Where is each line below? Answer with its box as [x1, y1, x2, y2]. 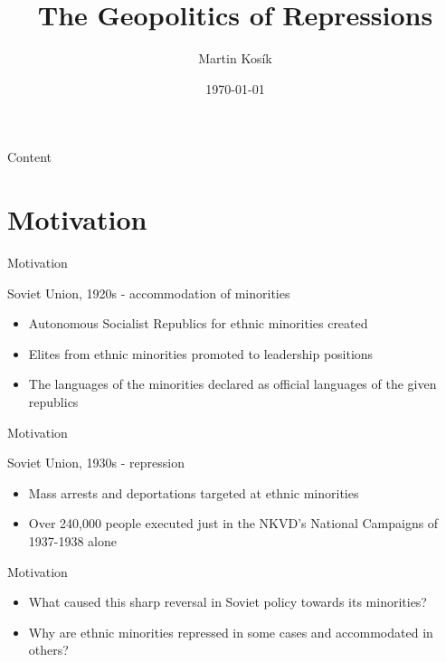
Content [7, 147, 52, 166]
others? [28, 640, 69, 659]
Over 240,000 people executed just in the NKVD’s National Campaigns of [28, 514, 439, 533]
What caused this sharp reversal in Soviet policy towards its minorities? [28, 592, 427, 611]
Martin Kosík [198, 49, 272, 68]
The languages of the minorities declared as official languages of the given [28, 374, 437, 393]
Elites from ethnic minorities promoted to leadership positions [28, 344, 374, 363]
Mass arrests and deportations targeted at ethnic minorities [28, 483, 359, 502]
